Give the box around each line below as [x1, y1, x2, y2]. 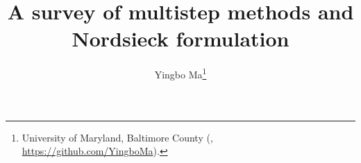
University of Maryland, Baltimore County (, [22, 130, 213, 144]
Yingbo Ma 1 [154, 65, 207, 81]
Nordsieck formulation [72, 24, 289, 53]
